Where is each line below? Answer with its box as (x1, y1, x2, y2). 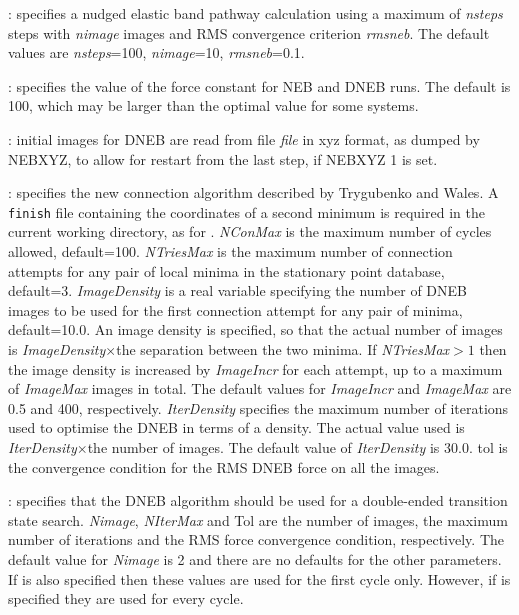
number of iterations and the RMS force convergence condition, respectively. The (8, 529, 504, 550)
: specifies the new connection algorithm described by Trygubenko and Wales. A (8, 182, 499, 203)
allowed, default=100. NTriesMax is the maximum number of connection (8, 241, 453, 261)
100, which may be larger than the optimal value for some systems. (8, 95, 419, 116)
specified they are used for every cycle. (8, 588, 244, 609)
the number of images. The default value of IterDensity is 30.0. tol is (87, 436, 508, 457)
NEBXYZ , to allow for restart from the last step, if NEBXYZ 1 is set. (8, 148, 438, 169)
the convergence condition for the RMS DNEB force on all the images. (8, 456, 440, 477)
